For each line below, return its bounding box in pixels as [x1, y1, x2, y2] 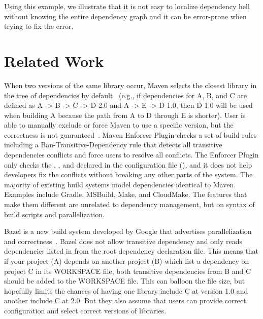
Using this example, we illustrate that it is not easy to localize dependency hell [4, 1, 250, 11]
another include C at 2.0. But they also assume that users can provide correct [4, 295, 246, 306]
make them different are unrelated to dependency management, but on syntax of [4, 199, 255, 210]
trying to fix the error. [4, 21, 74, 31]
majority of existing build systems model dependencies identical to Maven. [4, 179, 236, 189]
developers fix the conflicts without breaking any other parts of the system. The [4, 169, 253, 180]
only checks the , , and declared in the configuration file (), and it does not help [4, 159, 252, 170]
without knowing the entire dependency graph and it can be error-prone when [4, 11, 247, 21]
